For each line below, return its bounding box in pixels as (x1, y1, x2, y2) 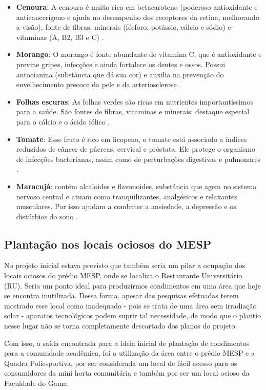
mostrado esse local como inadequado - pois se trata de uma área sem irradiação (4, 300, 257, 311)
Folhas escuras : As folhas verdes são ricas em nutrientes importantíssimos (16, 96, 253, 107)
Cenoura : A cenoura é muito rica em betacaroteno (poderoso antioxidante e (16, 2, 258, 12)
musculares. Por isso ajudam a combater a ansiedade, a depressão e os (16, 201, 236, 212)
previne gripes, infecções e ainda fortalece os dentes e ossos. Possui (16, 58, 226, 69)
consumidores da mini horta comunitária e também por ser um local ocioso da (4, 367, 250, 378)
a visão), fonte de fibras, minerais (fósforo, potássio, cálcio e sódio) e (16, 22, 231, 32)
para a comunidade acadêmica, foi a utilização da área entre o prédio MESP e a (4, 347, 255, 358)
